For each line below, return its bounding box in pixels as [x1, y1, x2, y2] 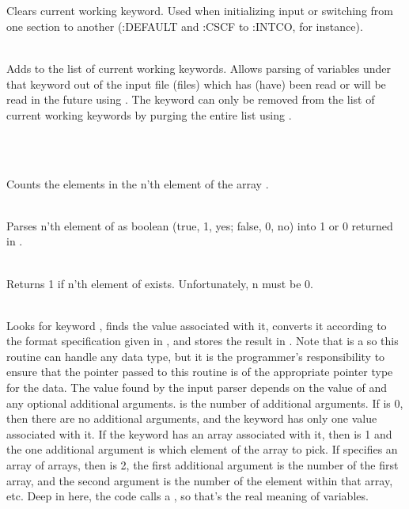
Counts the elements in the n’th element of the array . [6, 175, 269, 192]
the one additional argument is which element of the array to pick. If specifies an [6, 441, 398, 458]
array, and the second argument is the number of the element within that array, [6, 472, 393, 488]
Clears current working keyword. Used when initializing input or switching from [6, 2, 393, 19]
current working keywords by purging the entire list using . [6, 106, 292, 123]
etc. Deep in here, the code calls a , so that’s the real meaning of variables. [6, 488, 369, 504]
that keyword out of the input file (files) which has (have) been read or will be [6, 75, 386, 92]
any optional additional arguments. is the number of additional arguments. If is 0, [6, 394, 403, 411]
